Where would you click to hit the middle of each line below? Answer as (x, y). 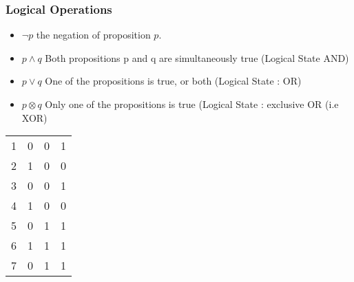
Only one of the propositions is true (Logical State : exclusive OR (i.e (192, 104)
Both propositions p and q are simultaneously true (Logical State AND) (197, 57)
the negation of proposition (93, 35)
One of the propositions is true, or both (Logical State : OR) (173, 81)
